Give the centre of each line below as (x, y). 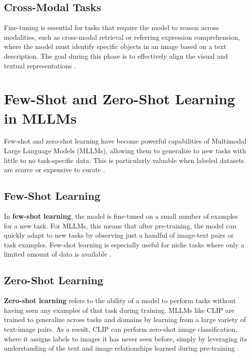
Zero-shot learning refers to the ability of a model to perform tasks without (120, 300)
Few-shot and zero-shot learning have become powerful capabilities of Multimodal (125, 141)
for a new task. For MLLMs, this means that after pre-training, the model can (120, 225)
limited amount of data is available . (58, 254)
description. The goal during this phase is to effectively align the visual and (116, 56)
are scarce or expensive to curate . (55, 170)
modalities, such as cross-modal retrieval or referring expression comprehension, (122, 37)
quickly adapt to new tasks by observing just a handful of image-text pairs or (119, 235)
